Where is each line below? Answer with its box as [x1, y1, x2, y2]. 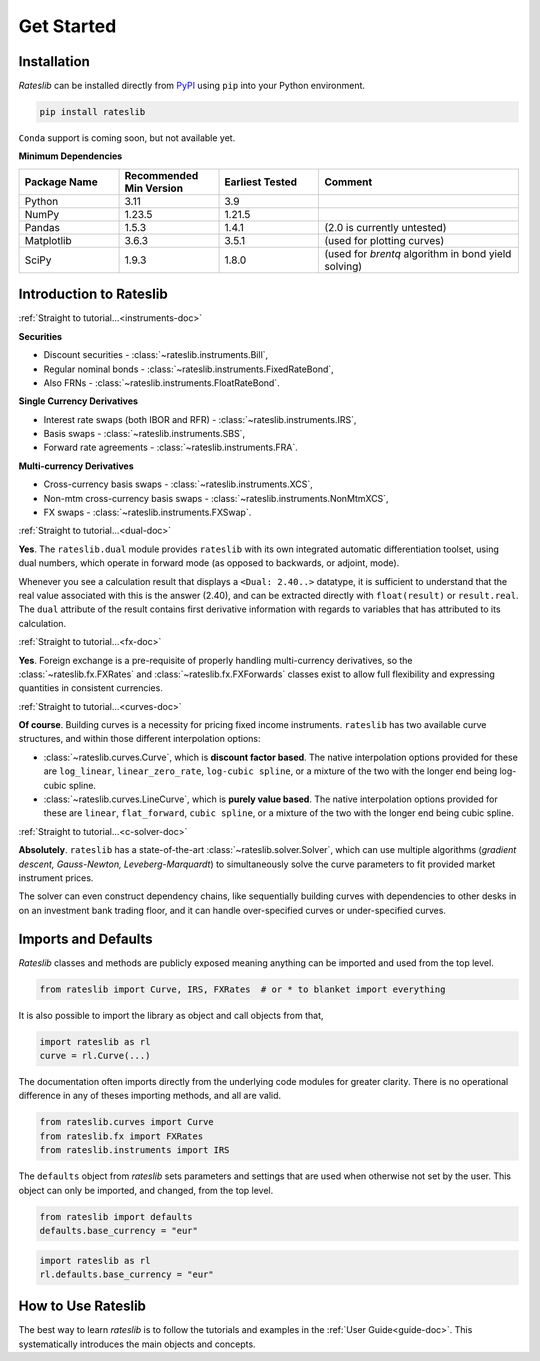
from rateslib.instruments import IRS [39, 1145, 230, 1156]
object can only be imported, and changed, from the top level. [18, 1184, 274, 1196]
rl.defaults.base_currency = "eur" [39, 1268, 214, 1280]
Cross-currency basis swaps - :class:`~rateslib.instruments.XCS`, [43, 478, 314, 490]
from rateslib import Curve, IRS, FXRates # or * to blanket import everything [39, 983, 446, 995]
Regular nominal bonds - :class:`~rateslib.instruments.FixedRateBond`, [43, 363, 334, 375]
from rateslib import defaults [39, 1211, 194, 1222]
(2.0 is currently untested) [324, 220, 447, 234]
